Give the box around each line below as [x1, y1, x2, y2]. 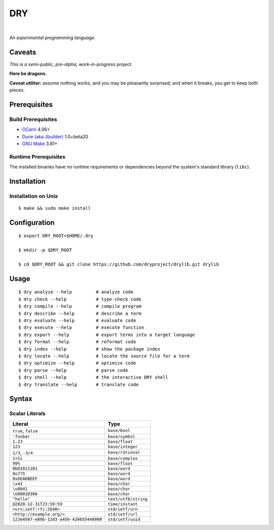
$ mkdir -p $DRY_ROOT [18, 247, 72, 253]
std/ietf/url [107, 511, 138, 517]
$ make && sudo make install [18, 206, 91, 211]
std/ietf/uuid [107, 516, 141, 522]
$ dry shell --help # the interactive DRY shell [18, 375, 168, 380]
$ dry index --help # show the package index [18, 346, 160, 352]
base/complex [107, 455, 138, 461]
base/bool [107, 428, 130, 434]
